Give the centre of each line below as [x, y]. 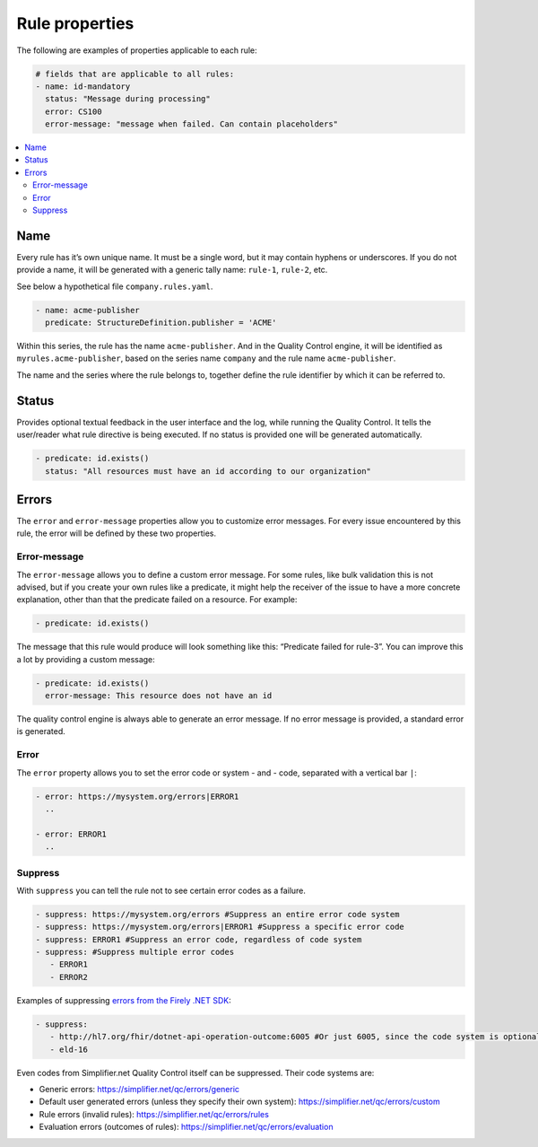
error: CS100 [74, 111]
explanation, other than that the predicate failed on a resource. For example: [157, 600]
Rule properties [75, 23]
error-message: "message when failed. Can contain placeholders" [192, 124]
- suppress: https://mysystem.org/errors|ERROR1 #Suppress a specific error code [220, 927]
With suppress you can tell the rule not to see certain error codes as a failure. [161, 890]
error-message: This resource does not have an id [159, 696]
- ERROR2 [69, 977]
